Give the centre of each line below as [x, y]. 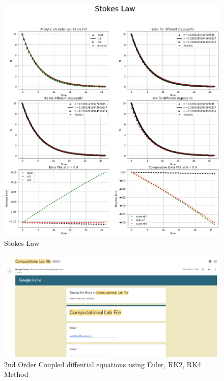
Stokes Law [22, 243]
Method [16, 374]
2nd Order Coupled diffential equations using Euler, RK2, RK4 [103, 364]
